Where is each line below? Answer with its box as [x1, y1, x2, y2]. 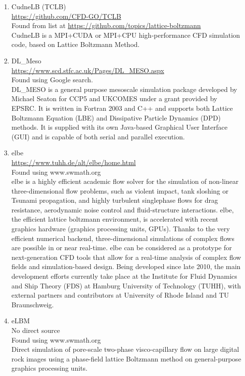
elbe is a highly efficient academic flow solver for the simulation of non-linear [11, 176, 239, 186]
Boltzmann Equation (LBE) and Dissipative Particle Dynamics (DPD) [11, 112, 221, 122]
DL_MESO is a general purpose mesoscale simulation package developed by [11, 84, 237, 94]
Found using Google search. [11, 75, 93, 85]
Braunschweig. [11, 299, 54, 309]
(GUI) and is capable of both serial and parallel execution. [11, 131, 185, 141]
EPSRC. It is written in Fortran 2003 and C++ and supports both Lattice [11, 103, 233, 113]
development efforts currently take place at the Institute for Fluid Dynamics [11, 271, 237, 281]
